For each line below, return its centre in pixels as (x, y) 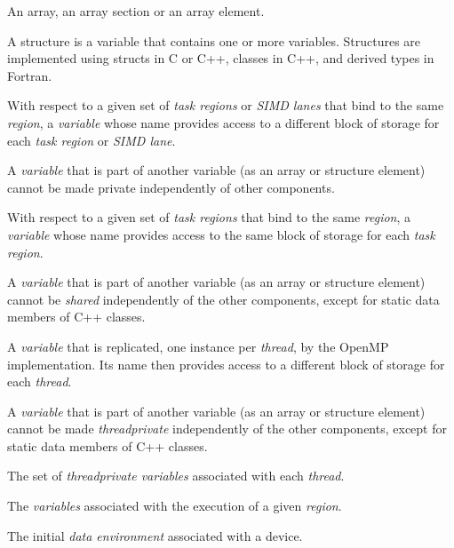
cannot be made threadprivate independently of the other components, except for (227, 429)
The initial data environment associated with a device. (155, 535)
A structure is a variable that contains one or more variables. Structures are (214, 40)
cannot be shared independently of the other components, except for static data (223, 299)
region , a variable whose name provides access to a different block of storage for (223, 122)
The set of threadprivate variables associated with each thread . (176, 476)
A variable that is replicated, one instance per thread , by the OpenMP (198, 346)
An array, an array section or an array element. (136, 11)
